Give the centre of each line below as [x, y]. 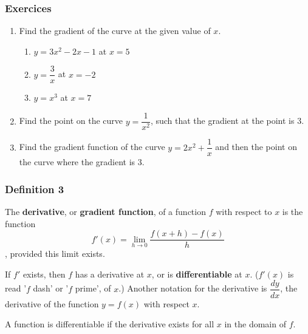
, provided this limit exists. [55, 254]
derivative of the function [52, 303]
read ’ [16, 288]
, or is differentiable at [197, 274]
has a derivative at [110, 274]
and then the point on [256, 147]
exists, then [44, 274]
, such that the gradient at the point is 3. [227, 121]
